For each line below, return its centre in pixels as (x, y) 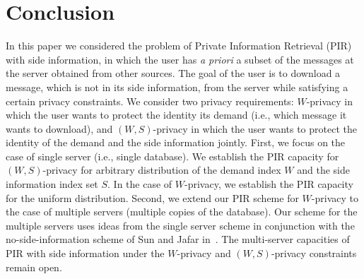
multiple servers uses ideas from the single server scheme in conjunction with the (180, 225)
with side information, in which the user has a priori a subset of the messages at (180, 59)
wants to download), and (59, 128)
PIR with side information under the (85, 253)
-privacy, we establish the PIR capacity (269, 184)
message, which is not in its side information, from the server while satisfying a (177, 87)
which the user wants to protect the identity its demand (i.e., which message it (176, 115)
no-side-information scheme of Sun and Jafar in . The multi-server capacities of (178, 239)
